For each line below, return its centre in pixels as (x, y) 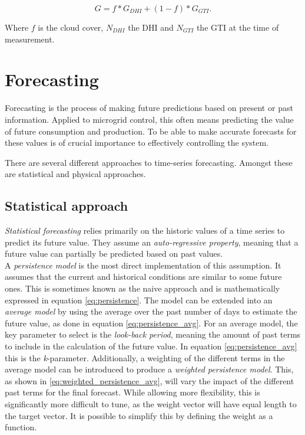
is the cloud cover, (71, 27)
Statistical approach (67, 206)
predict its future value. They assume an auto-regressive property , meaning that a (152, 242)
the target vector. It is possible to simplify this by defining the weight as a (139, 415)
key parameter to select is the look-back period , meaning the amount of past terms (153, 334)
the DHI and (151, 27)
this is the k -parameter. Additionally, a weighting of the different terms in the (145, 357)
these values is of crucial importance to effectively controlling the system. (137, 143)
